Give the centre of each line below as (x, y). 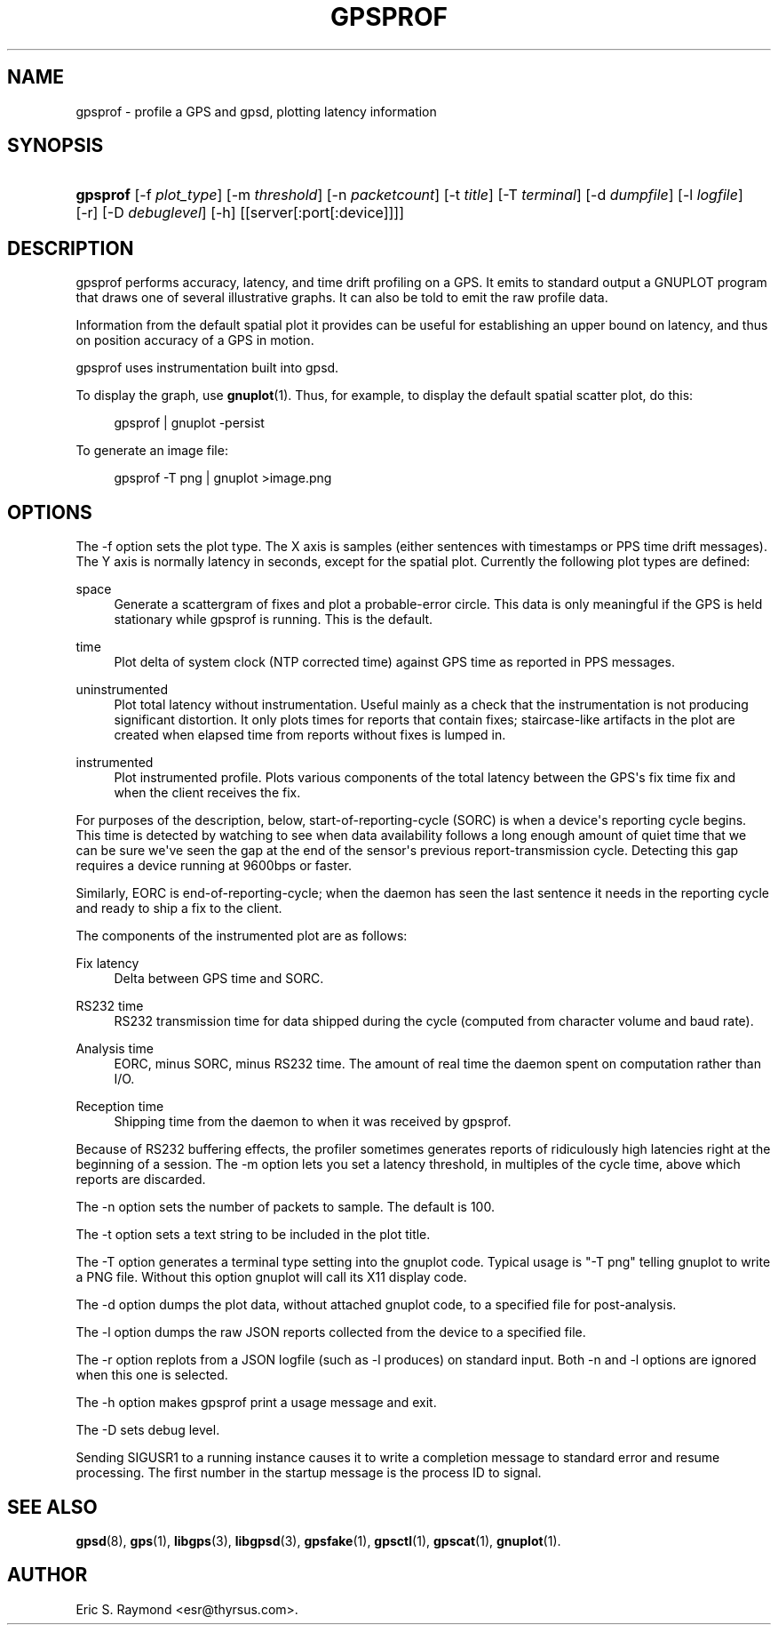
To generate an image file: (152, 451)
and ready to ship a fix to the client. (179, 908)
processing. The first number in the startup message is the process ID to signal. (309, 1473)
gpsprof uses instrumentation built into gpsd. (207, 368)
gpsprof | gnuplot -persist (189, 423)
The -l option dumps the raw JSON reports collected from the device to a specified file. (331, 1332)
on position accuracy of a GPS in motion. (195, 340)
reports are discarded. (141, 1180)
